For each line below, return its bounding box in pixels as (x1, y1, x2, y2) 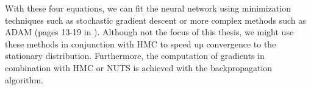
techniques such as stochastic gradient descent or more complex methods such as (5, 13, 306, 26)
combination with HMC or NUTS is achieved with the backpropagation (5, 61, 273, 74)
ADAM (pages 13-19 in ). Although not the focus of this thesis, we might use (5, 26, 294, 38)
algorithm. (5, 73, 44, 86)
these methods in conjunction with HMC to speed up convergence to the (5, 37, 276, 50)
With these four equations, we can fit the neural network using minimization (5, 2, 291, 14)
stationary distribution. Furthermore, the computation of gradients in (5, 49, 265, 62)
